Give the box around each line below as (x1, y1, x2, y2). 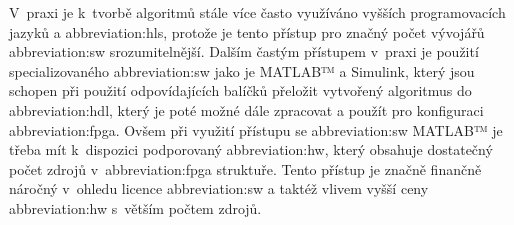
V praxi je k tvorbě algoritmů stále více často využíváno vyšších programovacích (9, 2, 506, 22)
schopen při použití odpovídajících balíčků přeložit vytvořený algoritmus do (9, 80, 472, 101)
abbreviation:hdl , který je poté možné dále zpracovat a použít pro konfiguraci (9, 99, 484, 120)
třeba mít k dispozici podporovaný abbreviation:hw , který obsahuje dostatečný (9, 139, 493, 160)
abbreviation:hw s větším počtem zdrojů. (9, 197, 262, 218)
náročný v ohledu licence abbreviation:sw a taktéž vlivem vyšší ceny (9, 178, 429, 199)
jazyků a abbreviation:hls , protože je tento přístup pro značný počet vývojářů (9, 21, 485, 42)
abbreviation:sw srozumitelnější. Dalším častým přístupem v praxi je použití (9, 41, 479, 62)
